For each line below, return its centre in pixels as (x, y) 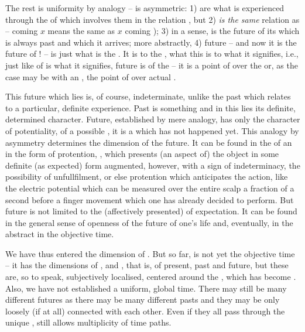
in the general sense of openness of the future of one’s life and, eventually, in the (149, 222)
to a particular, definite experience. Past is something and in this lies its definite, (150, 107)
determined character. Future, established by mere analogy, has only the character (153, 119)
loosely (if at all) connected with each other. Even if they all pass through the (145, 311)
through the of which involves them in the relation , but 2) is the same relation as (152, 19)
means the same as (81, 31)
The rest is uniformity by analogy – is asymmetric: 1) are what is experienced (145, 8)
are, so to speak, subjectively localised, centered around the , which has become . (151, 277)
